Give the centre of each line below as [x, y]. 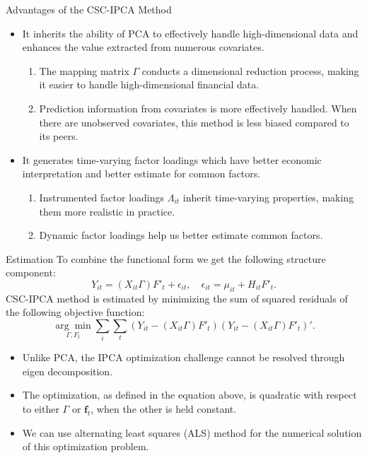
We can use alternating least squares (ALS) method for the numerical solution [192, 432]
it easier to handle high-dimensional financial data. [149, 84]
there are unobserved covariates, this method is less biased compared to [194, 122]
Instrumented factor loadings [102, 197]
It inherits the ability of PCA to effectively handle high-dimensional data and [190, 33]
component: [31, 272]
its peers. [59, 136]
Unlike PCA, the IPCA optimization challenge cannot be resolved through [183, 357]
